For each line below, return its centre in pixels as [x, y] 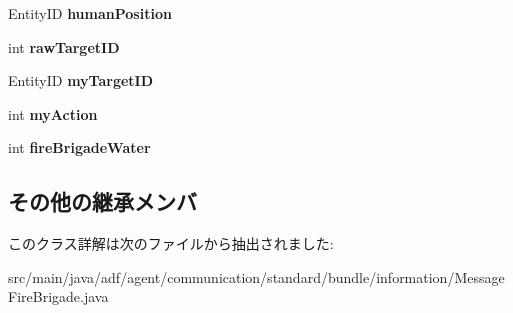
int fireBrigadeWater [79, 147]
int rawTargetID [64, 46]
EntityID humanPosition [90, 13]
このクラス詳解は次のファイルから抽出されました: [171, 243]
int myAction [53, 113]
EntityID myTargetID [81, 80]
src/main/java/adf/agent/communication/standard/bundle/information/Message [256, 276]
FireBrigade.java [58, 296]
